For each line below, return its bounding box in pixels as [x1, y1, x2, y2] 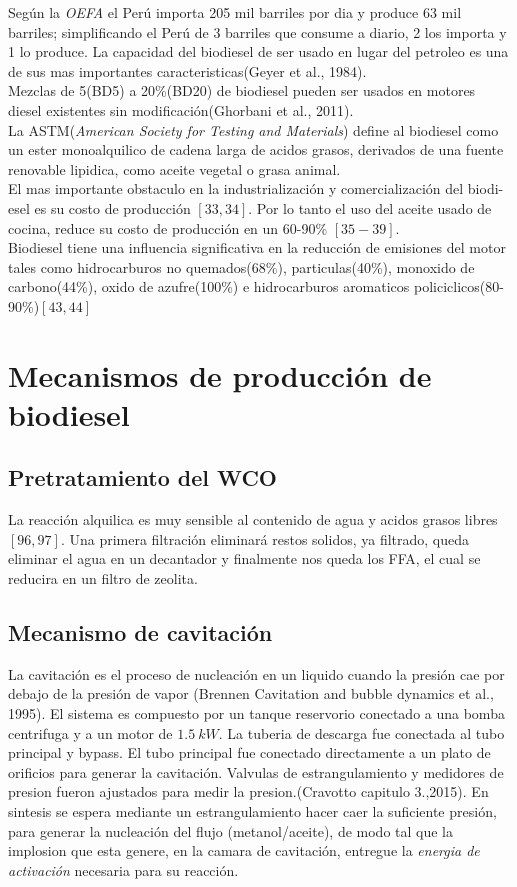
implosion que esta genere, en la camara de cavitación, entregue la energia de [8, 840, 480, 861]
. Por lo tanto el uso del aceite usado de [248, 197, 492, 218]
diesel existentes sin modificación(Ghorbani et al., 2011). [8, 99, 354, 120]
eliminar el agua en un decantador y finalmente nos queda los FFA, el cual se [8, 548, 481, 569]
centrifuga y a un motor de [8, 722, 173, 743]
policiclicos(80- [414, 276, 504, 297]
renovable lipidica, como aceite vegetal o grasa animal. [8, 158, 341, 179]
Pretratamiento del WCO [8, 462, 277, 493]
